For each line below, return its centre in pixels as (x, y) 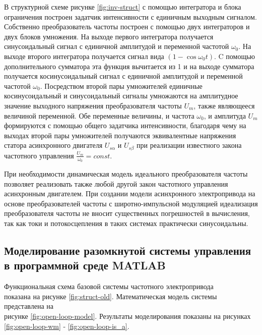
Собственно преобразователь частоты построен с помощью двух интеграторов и (127, 26)
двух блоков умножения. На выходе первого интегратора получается (109, 36)
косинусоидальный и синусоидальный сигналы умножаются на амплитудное (121, 96)
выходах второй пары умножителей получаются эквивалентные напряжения (120, 135)
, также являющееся (224, 105)
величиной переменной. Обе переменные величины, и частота (99, 115)
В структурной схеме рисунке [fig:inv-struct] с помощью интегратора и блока (123, 7)
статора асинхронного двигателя (53, 145)
